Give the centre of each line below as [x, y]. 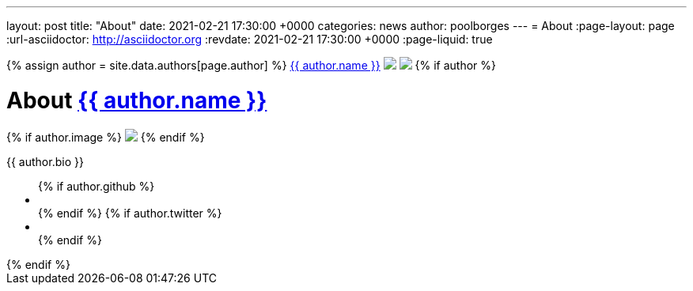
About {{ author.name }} [137, 100]
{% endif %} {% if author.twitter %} [130, 213]
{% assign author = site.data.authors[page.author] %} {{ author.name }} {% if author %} [251, 65]
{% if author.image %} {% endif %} [106, 137]
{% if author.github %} [97, 186]
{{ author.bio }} [45, 161]
